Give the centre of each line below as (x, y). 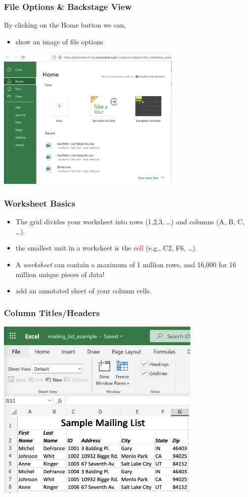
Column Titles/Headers (52, 312)
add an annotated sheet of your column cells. (83, 291)
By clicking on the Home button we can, (65, 25)
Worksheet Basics (40, 203)
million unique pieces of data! (60, 274)
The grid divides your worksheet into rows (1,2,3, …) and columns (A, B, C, (130, 222)
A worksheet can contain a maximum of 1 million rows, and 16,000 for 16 (126, 264)
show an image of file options (59, 41)
